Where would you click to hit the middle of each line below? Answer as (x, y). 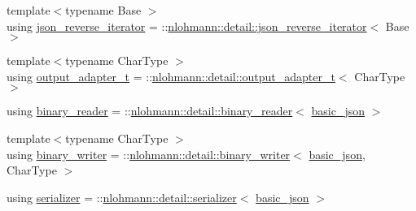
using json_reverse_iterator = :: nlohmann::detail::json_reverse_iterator (187, 26)
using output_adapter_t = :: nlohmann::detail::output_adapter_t (171, 76)
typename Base (103, 10)
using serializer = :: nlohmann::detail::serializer (122, 197)
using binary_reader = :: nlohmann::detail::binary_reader (150, 111)
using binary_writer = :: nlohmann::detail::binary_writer (149, 154)
